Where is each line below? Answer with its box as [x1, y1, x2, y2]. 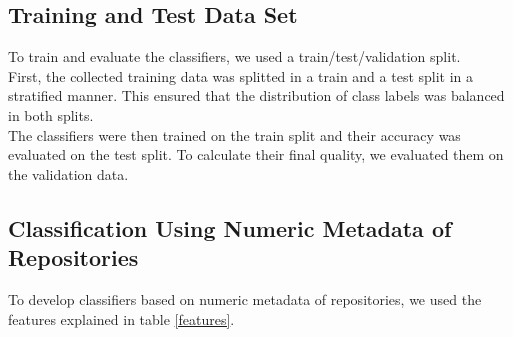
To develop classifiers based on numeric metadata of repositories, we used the [8, 288, 482, 309]
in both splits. [8, 104, 94, 125]
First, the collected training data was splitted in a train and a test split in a [8, 65, 474, 86]
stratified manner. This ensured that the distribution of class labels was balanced [8, 85, 505, 106]
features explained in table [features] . [8, 308, 235, 329]
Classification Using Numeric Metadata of [8, 212, 452, 243]
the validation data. [8, 163, 129, 184]
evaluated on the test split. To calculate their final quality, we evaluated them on [8, 144, 504, 165]
